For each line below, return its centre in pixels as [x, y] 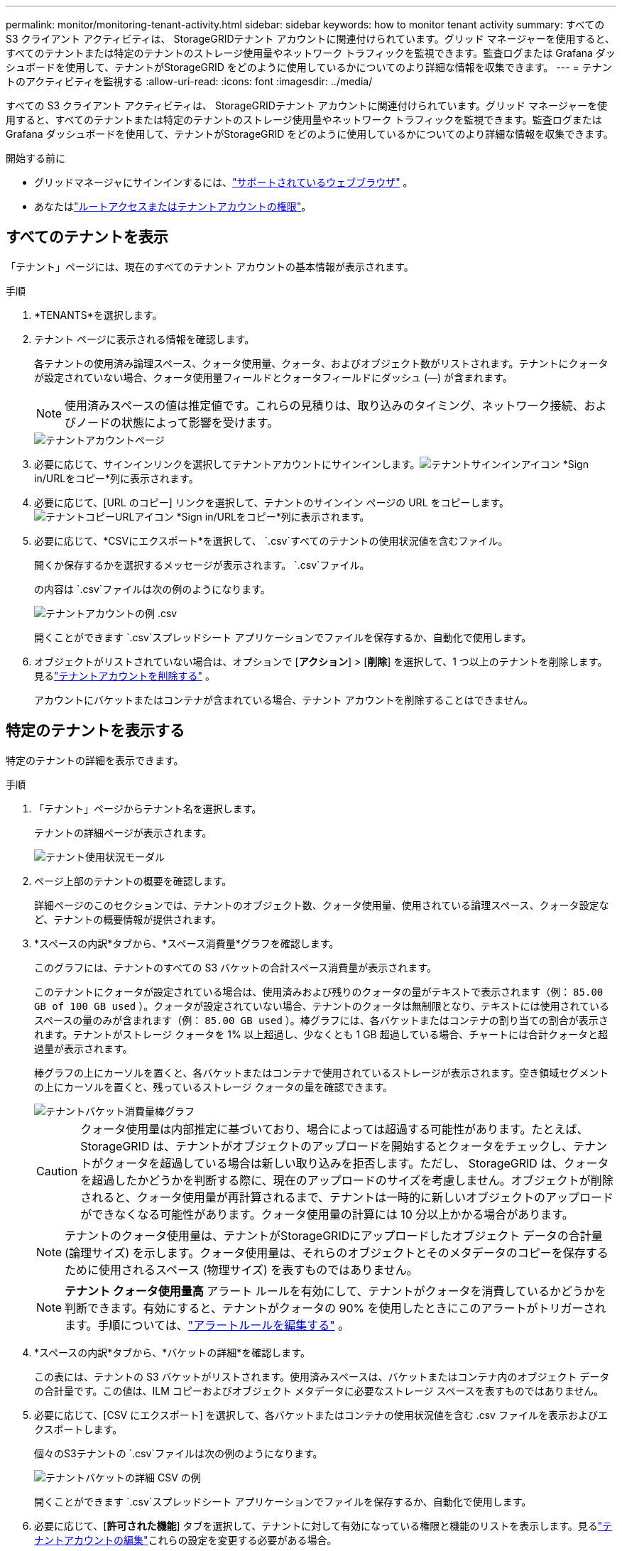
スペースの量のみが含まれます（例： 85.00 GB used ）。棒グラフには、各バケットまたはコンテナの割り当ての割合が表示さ [321, 1020]
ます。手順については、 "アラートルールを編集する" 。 [207, 1325]
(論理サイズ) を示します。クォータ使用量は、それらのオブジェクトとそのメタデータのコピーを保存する [337, 1252]
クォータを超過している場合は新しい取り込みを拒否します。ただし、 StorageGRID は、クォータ [356, 1163]
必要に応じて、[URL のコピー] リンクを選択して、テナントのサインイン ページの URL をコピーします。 [272, 502]
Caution [57, 1171]
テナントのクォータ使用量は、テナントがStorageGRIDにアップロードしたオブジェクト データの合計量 [334, 1235]
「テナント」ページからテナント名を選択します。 [148, 808]
